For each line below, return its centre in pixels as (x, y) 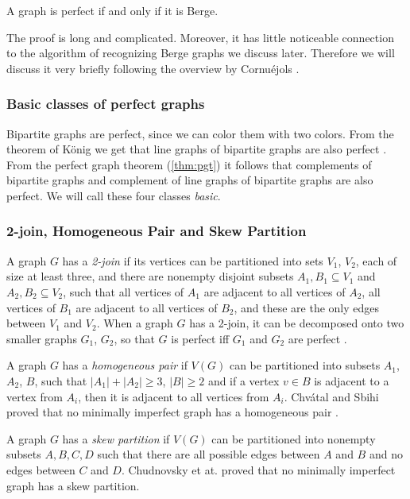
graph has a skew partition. (73, 485)
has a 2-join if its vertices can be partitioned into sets (193, 260)
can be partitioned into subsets (305, 365)
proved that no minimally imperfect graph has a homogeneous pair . (173, 412)
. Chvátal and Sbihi (331, 396)
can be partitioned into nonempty (294, 438)
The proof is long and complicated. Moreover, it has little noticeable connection (200, 37)
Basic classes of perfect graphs (106, 104)
